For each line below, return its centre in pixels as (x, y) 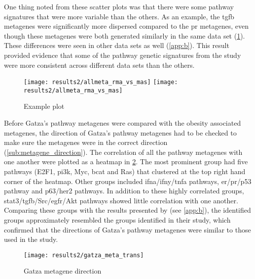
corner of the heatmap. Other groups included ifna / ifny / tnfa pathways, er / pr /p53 (128, 181)
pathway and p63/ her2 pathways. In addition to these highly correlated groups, (124, 191)
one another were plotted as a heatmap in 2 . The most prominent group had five (126, 162)
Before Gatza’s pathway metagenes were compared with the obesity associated (123, 123)
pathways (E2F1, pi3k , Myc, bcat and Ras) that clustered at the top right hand (125, 171)
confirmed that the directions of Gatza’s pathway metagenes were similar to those (127, 229)
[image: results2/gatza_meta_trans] (84, 255)
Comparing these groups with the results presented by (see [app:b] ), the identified (127, 210)
